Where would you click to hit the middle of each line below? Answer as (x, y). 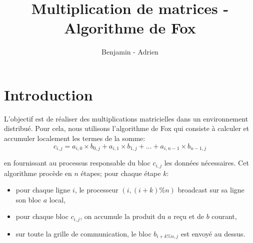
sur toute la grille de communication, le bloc (83, 233)
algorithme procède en (38, 173)
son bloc (28, 199)
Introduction (48, 94)
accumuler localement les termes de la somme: (75, 138)
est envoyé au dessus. (213, 233)
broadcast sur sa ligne (211, 190)
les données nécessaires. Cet (206, 163)
